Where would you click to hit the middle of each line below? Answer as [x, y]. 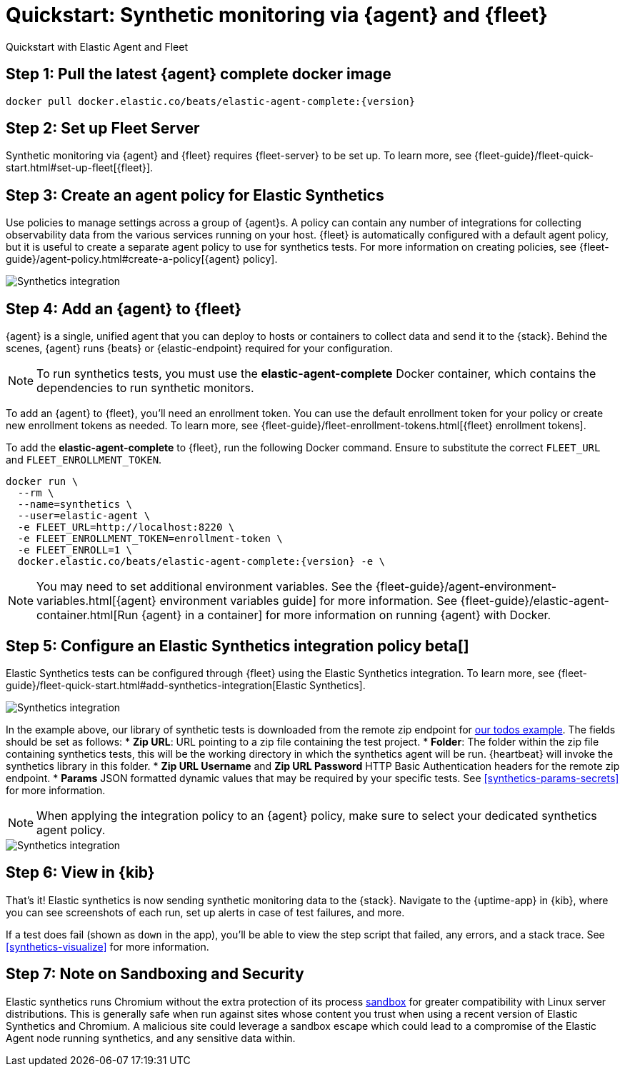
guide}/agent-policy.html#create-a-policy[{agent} [123, 259]
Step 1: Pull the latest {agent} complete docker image [199, 74]
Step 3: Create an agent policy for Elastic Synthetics [195, 195]
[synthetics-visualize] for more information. [107, 946]
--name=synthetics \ [75, 505]
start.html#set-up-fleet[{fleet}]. [80, 168]
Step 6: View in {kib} [80, 873]
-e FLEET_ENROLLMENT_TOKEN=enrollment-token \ [150, 539]
